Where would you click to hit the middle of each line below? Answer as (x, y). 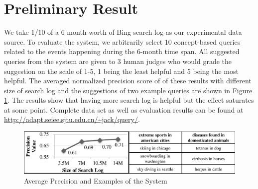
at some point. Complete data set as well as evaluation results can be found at (124, 109)
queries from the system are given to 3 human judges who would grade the (118, 61)
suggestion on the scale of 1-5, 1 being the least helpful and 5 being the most (121, 71)
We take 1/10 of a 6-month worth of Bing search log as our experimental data (123, 32)
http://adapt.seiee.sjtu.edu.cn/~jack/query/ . (72, 119)
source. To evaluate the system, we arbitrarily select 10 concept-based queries (122, 41)
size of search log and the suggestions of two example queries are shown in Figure (128, 90)
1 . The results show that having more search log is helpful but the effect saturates (129, 100)
